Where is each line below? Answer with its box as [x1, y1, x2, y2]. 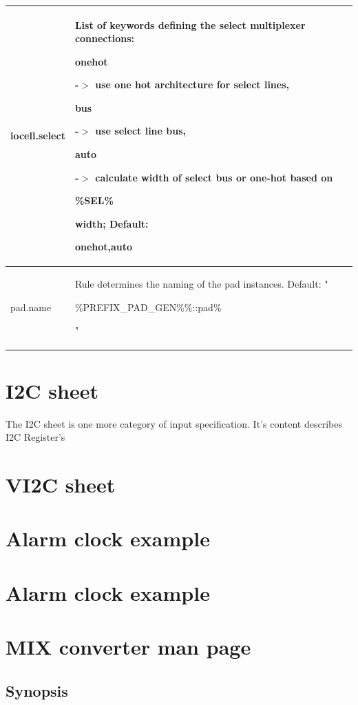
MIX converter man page [6, 633, 251, 661]
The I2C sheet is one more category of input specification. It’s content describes [6, 416, 342, 430]
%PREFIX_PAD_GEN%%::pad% [74, 299, 222, 314]
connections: [74, 31, 135, 46]
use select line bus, [95, 123, 187, 138]
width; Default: [74, 216, 149, 230]
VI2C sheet [6, 470, 116, 499]
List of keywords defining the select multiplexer [74, 17, 306, 32]
